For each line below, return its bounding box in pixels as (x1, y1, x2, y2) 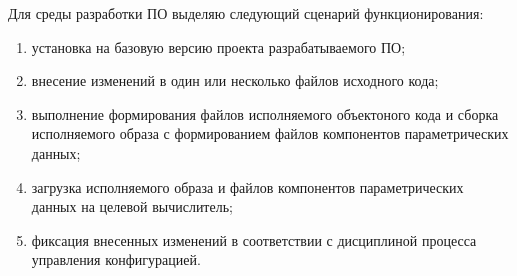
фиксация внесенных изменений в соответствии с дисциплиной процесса (31, 229, 477, 250)
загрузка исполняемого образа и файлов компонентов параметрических (31, 176, 464, 197)
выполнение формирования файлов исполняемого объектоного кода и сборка (31, 103, 499, 124)
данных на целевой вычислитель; (31, 196, 233, 217)
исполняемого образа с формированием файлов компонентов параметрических (31, 123, 509, 144)
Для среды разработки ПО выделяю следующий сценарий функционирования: (8, 3, 484, 23)
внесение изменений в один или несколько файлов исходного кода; (31, 70, 439, 91)
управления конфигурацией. (31, 249, 201, 270)
